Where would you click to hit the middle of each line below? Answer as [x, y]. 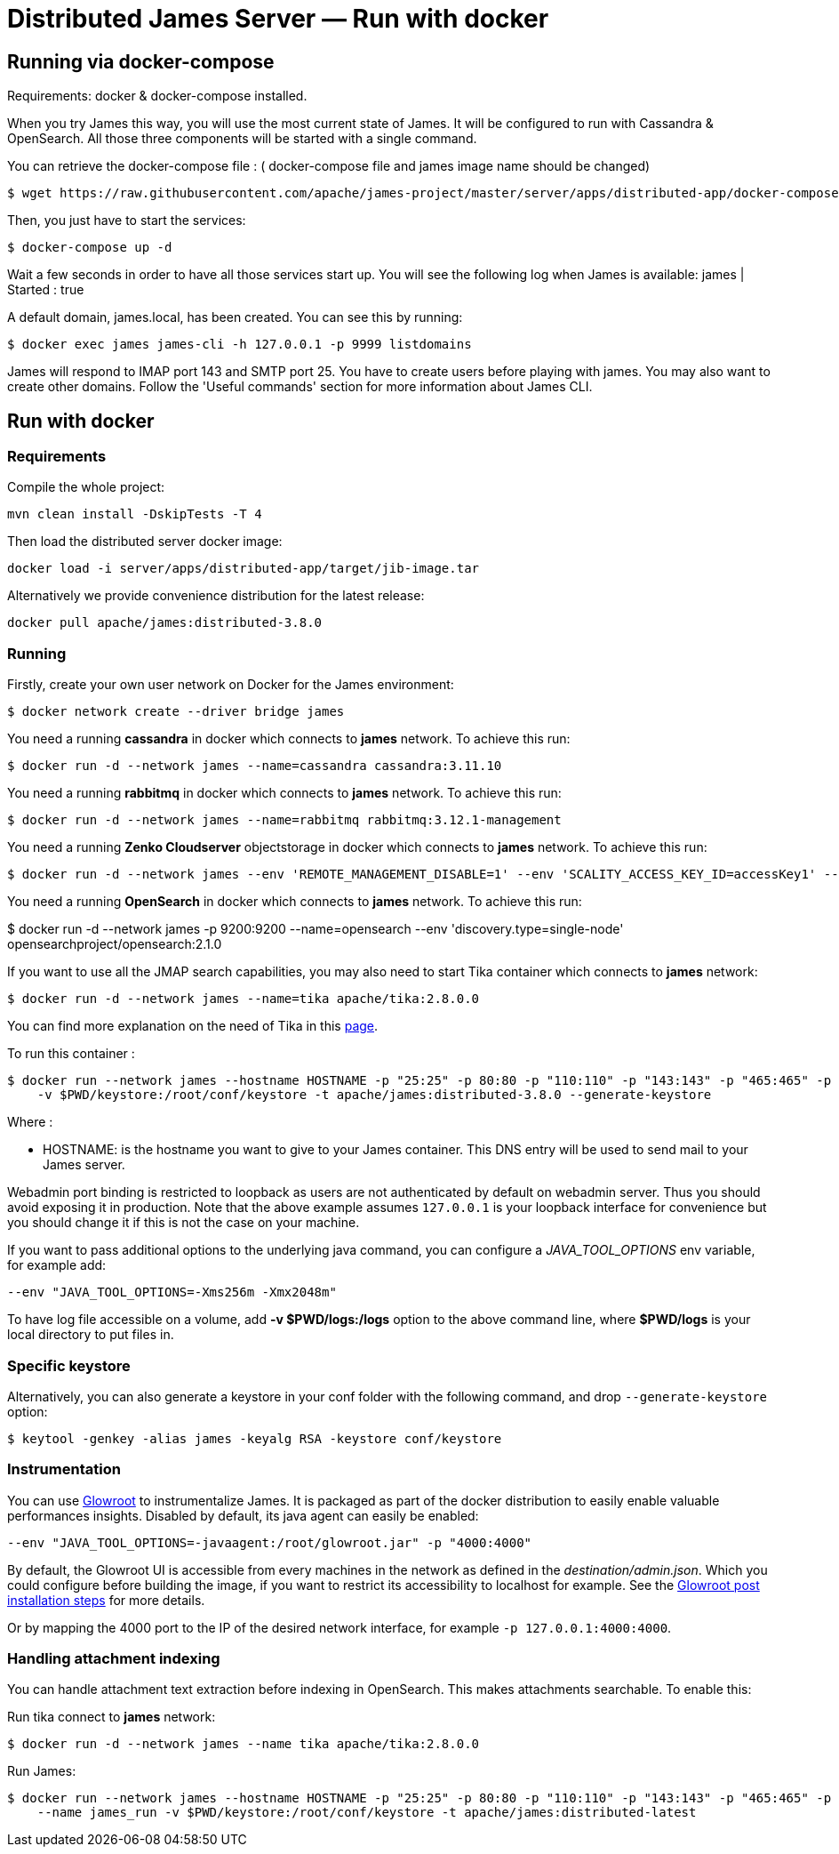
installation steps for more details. [106, 1600]
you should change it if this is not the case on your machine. [184, 1223]
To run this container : [71, 1054]
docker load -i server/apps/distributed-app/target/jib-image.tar [244, 569]
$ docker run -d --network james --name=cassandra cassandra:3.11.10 [255, 766]
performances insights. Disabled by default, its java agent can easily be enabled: [243, 1515]
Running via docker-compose [141, 61]
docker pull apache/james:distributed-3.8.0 [165, 623]
